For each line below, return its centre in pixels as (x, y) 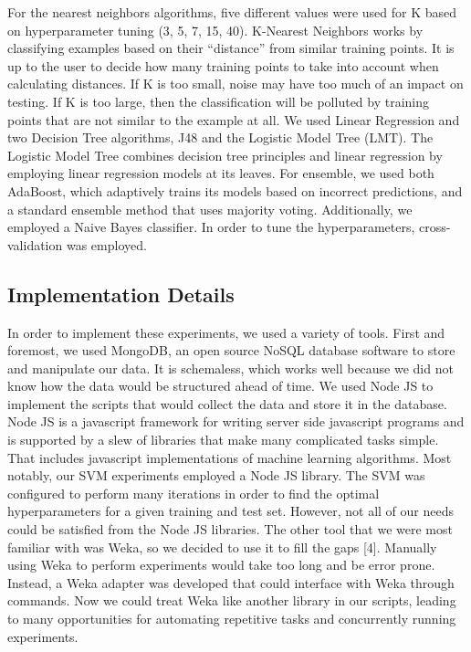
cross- (435, 227)
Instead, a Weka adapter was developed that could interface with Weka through (231, 582)
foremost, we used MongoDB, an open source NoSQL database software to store (231, 350)
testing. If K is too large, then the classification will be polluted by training (219, 101)
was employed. (106, 244)
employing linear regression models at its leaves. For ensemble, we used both (221, 173)
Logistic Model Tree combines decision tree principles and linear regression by (225, 155)
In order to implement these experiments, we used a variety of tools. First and (226, 332)
